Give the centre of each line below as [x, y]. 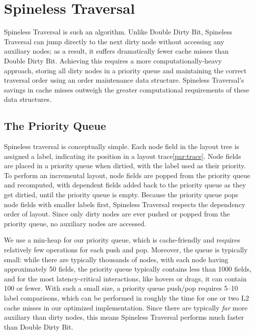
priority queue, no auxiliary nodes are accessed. [75, 223]
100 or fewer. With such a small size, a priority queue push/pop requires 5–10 [121, 288]
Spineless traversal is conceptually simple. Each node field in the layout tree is [122, 146]
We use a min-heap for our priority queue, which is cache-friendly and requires [122, 240]
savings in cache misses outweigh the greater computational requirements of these [127, 89]
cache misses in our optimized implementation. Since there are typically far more [126, 307]
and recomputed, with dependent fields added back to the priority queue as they [125, 185]
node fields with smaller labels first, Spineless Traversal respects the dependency [125, 204]
